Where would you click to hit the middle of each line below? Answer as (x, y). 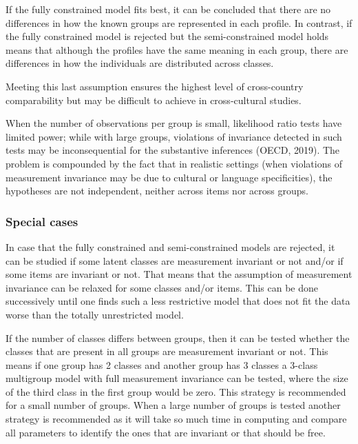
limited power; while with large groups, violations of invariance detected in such (174, 136)
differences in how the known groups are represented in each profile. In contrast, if (179, 22)
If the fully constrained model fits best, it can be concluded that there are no (168, 9)
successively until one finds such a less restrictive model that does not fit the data (178, 301)
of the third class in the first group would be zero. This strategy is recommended (176, 391)
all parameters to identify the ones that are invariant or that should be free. (166, 432)
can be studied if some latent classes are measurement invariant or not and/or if (175, 260)
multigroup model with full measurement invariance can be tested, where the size (177, 378)
